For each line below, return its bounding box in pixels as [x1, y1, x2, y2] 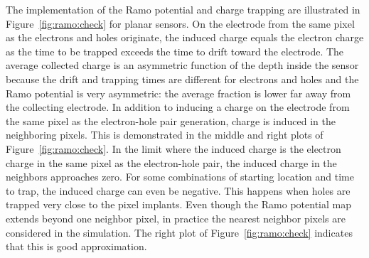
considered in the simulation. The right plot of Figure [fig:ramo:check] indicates [6, 225, 353, 240]
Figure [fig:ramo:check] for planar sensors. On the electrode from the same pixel [6, 16, 355, 31]
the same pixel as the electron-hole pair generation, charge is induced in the [6, 113, 336, 128]
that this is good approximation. [6, 239, 147, 254]
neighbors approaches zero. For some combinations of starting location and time [6, 169, 354, 184]
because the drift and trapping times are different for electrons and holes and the [6, 71, 359, 86]
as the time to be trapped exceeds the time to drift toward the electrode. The [6, 43, 344, 58]
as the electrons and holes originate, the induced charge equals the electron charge [6, 30, 364, 45]
